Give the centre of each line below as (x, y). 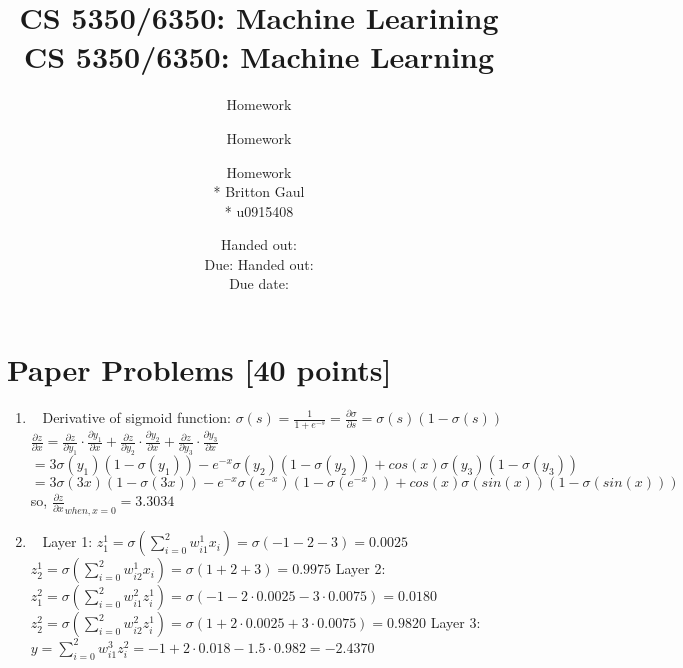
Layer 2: (360, 568)
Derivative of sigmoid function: (137, 417)
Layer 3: (455, 622)
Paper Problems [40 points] (199, 369)
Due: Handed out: (259, 263)
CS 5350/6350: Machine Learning (259, 56)
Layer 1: (67, 541)
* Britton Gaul (259, 191)
